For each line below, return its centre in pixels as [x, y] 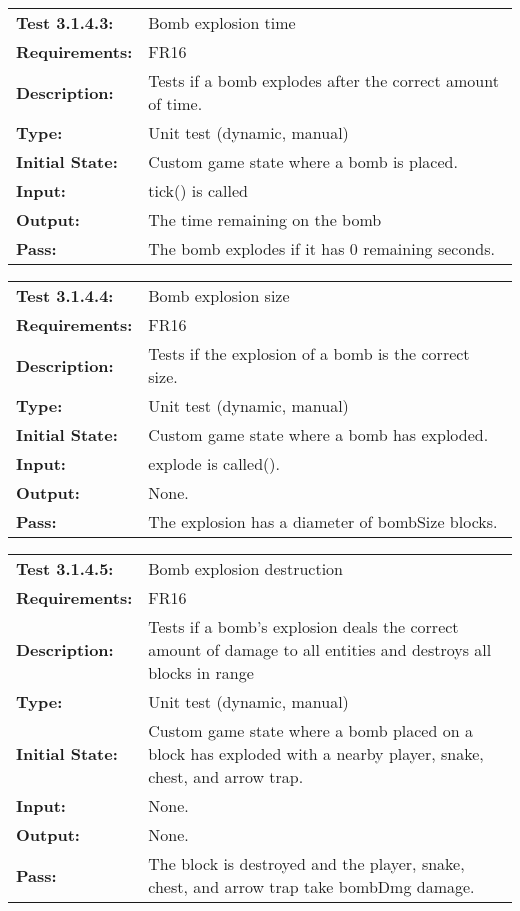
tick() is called [198, 190]
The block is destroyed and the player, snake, [306, 863]
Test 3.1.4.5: [65, 568]
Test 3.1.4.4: [65, 295]
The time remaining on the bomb [265, 219]
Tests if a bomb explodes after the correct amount [323, 80]
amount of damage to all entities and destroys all [320, 649]
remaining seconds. [429, 248]
